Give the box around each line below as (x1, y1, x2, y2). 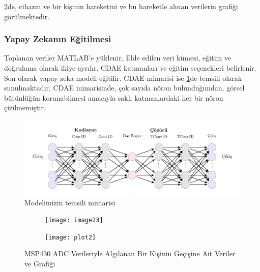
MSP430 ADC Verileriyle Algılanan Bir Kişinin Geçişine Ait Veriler (24, 248, 236, 259)
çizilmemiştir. (4, 102, 46, 113)
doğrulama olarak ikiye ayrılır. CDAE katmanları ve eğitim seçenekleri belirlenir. (4, 63, 256, 73)
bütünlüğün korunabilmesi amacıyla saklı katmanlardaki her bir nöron (4, 92, 223, 103)
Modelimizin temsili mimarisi (24, 197, 115, 207)
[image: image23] (45, 217, 103, 224)
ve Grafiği (24, 258, 55, 269)
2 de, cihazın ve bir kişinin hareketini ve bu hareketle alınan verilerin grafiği (4, 1, 238, 11)
